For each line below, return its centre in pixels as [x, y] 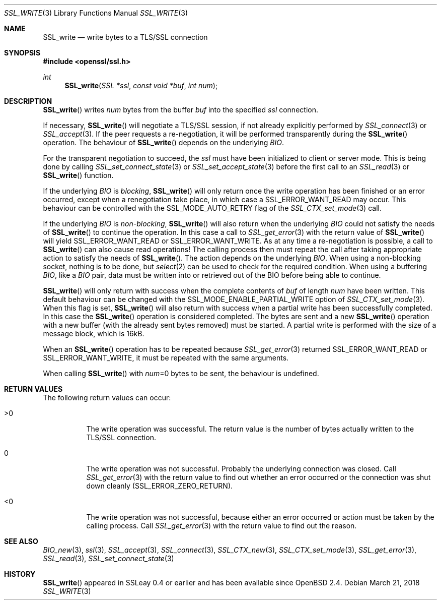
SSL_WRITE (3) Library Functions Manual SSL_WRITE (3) [96, 13]
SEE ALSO [21, 541]
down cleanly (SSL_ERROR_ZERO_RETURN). [160, 486]
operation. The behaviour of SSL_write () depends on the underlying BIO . [164, 142]
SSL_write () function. [78, 175]
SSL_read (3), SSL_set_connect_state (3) [108, 558]
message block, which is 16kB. [94, 334]
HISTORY [20, 574]
